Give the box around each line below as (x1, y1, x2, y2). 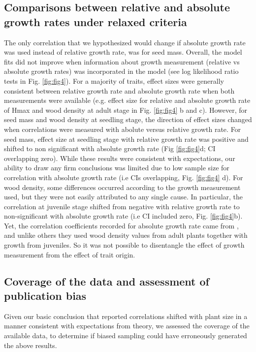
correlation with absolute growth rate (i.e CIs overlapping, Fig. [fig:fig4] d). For (4, 172, 243, 182)
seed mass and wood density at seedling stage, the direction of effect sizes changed (4, 114, 252, 125)
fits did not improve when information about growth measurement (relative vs (4, 56, 240, 66)
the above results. (4, 340, 57, 350)
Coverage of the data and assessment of (4, 273, 209, 288)
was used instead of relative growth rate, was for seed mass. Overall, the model (4, 47, 242, 57)
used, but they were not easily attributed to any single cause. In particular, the (4, 192, 243, 202)
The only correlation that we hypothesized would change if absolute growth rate (4, 37, 246, 47)
